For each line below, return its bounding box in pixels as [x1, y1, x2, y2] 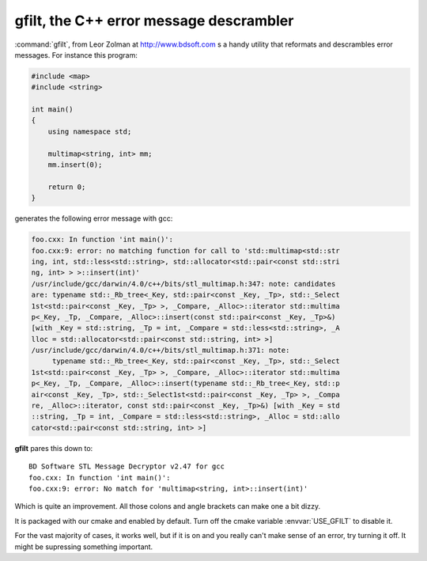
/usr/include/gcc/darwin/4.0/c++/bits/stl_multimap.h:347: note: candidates [31, 279, 336, 288]
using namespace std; [47, 127, 132, 136]
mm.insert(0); [47, 161, 103, 169]
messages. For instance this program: [14, 50, 138, 59]
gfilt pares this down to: [14, 443, 93, 453]
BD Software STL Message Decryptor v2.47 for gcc [28, 462, 225, 471]
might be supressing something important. [14, 542, 153, 552]
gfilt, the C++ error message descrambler [14, 12, 294, 29]
